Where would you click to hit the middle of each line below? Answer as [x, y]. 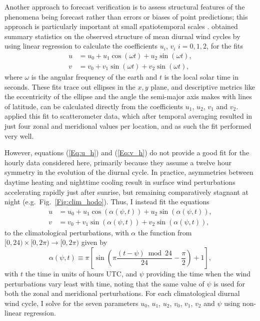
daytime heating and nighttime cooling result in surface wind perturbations [120, 182]
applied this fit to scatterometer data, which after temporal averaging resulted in [128, 116]
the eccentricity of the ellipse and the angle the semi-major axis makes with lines [128, 96]
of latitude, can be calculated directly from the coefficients [94, 106]
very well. [19, 135]
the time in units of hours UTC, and [81, 273]
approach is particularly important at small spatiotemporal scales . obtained [121, 26]
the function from [165, 232]
